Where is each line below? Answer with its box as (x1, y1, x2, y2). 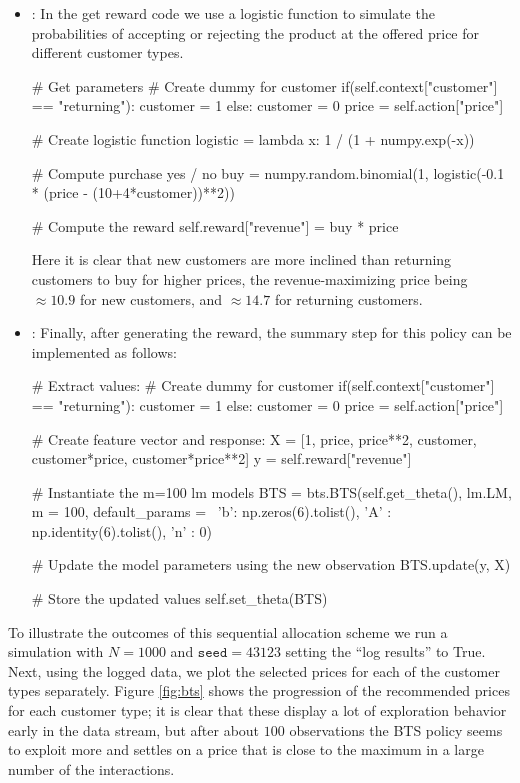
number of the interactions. (8, 758, 175, 779)
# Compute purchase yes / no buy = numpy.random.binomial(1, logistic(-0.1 (31, 162, 505, 183)
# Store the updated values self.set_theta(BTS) (31, 588, 328, 609)
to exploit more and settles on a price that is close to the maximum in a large (8, 739, 484, 760)
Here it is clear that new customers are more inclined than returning (31, 249, 452, 270)
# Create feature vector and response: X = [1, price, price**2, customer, (31, 428, 477, 449)
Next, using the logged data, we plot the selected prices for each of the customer (8, 660, 500, 681)
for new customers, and (79, 288, 223, 309)
